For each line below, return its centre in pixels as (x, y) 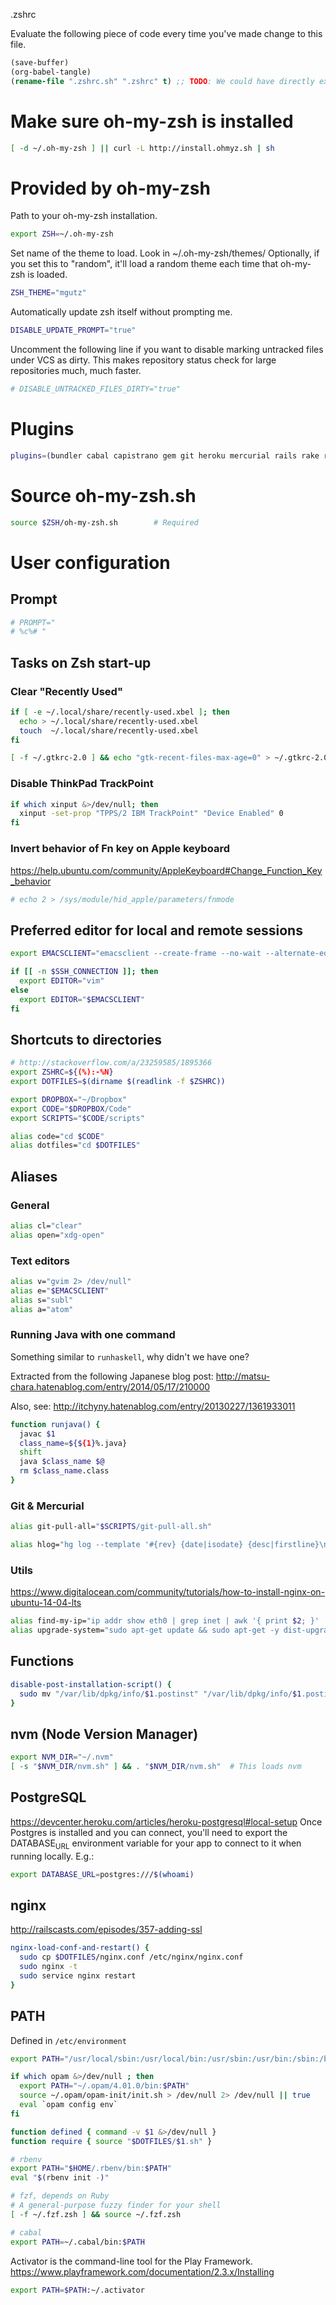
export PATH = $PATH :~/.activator (77, 2290)
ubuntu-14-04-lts (46, 1603)
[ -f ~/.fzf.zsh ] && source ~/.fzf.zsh (96, 2214)
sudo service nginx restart (78, 1975)
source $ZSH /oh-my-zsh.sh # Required (104, 522)
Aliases (34, 1176)
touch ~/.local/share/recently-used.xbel (109, 730)
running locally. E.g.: (52, 1856)
